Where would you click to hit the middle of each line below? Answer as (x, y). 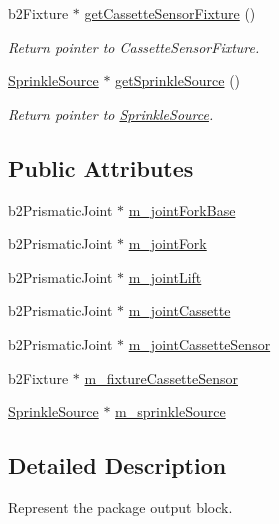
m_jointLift (165, 276)
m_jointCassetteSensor (199, 343)
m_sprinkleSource (170, 411)
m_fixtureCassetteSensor (161, 377)
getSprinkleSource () (178, 80)
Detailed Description (117, 465)
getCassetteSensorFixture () (170, 13)
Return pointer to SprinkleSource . (111, 113)
